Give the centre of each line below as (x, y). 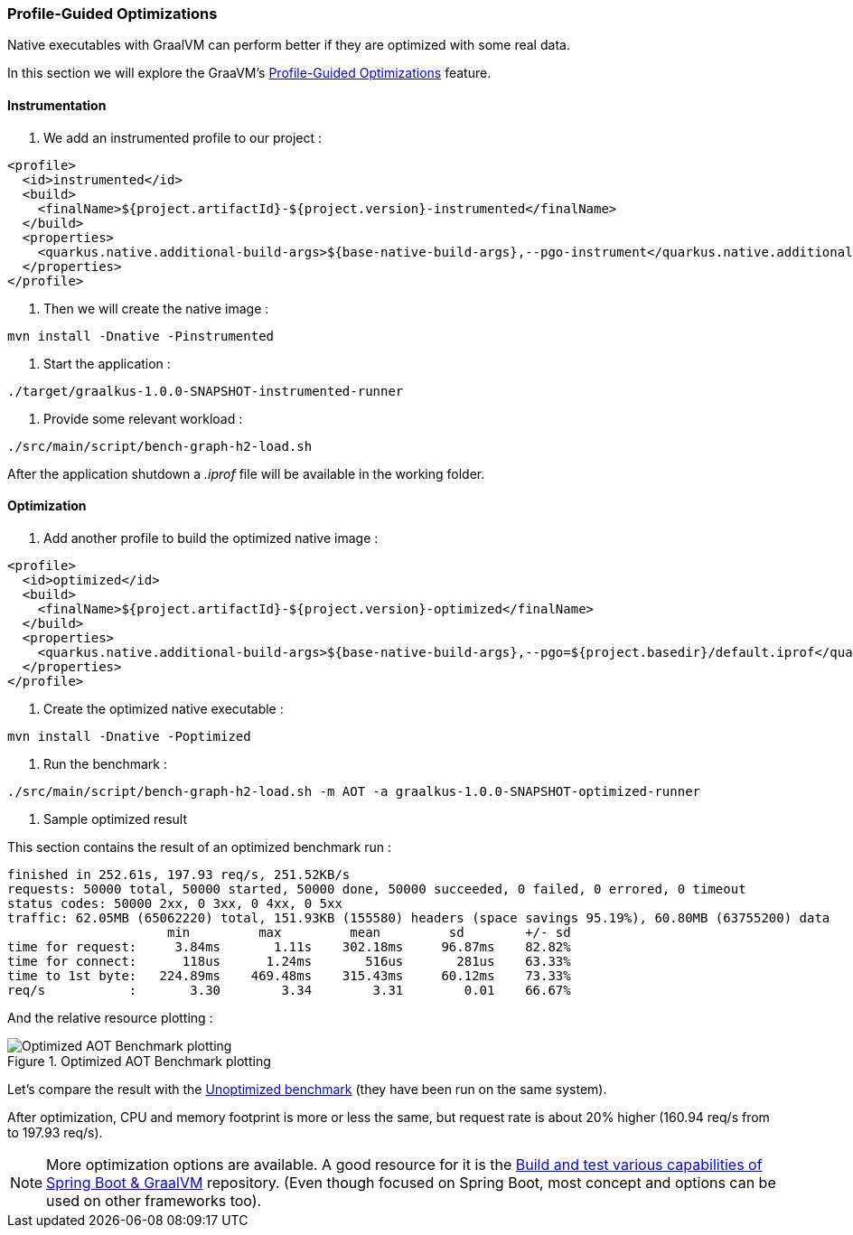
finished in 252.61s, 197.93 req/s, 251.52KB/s (179, 874)
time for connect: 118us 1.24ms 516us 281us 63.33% (289, 961)
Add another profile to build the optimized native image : (211, 538)
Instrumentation (57, 105)
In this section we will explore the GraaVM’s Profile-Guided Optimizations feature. (249, 73)
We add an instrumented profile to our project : (183, 137)
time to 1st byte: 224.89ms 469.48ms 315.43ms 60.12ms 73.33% (289, 975)
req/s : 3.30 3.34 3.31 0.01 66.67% (289, 990)
